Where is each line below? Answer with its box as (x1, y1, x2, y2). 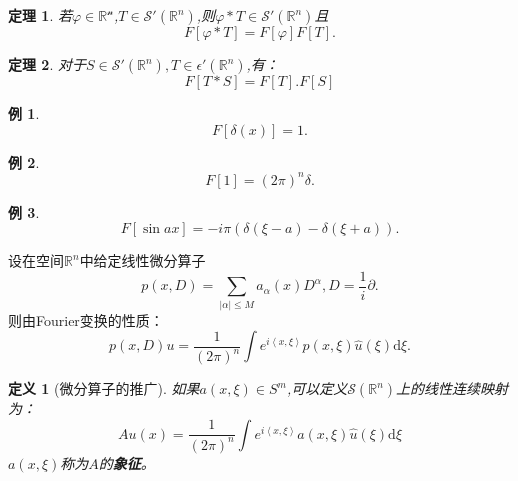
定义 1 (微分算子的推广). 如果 (8, 378, 200, 399)
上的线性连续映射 (396, 378, 509, 399)
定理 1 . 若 (8, 5, 72, 25)
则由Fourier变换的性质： (8, 309, 164, 330)
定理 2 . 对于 (8, 54, 86, 74)
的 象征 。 (98, 452, 155, 473)
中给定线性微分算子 (79, 250, 206, 271)
